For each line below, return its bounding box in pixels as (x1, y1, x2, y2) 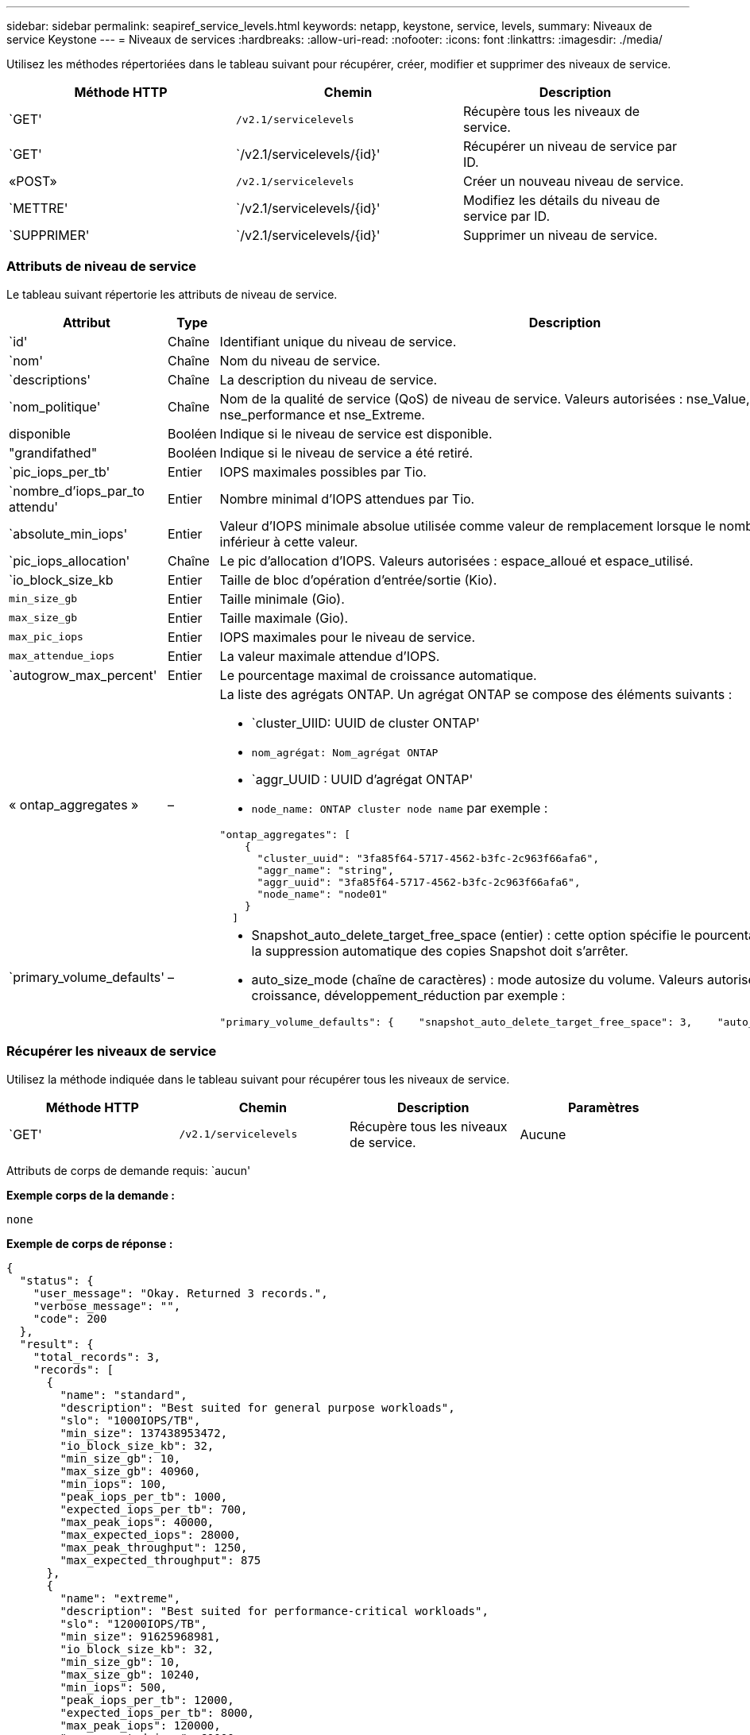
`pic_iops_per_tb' (9, 463, 110, 480)
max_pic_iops (9, 631, 83, 643)
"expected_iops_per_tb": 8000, (60, 1706, 254, 1719)
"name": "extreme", (60, 1591, 181, 1605)
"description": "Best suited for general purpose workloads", (60, 1401, 455, 1414)
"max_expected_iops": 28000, (60, 1528, 242, 1541)
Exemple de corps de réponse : (6, 1236, 173, 1250)
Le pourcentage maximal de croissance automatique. (219, 667, 537, 683)
